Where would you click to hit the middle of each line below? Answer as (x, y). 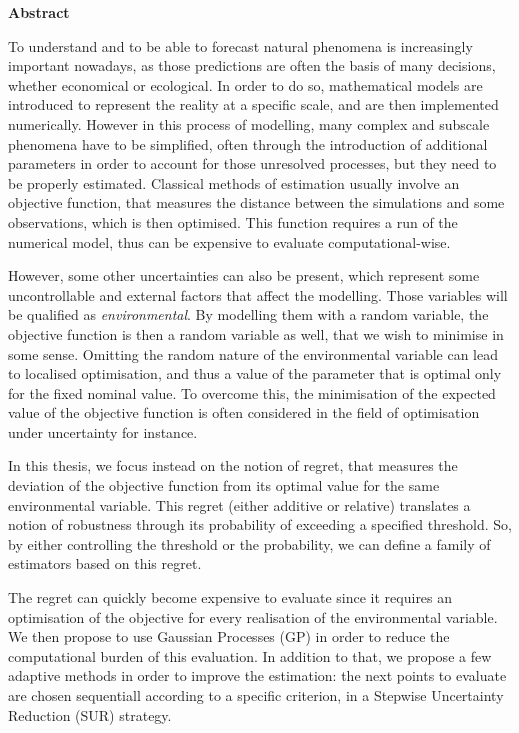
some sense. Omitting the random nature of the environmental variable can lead (253, 353)
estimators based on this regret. (105, 563)
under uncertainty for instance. (103, 431)
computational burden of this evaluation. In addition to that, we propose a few (250, 655)
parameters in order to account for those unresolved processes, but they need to (252, 163)
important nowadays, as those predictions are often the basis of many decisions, (252, 65)
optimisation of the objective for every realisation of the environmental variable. (253, 616)
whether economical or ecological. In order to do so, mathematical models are (245, 84)
